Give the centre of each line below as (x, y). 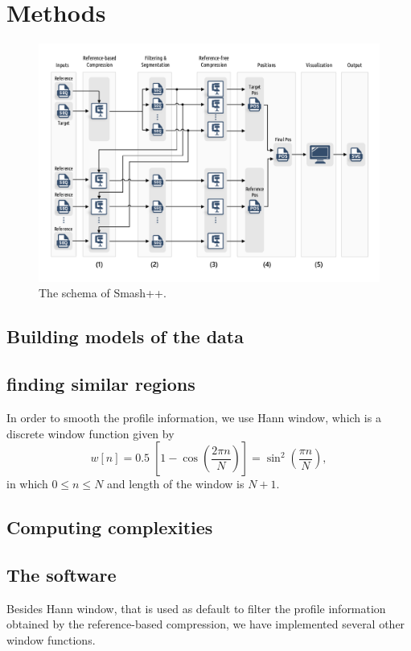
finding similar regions (101, 384)
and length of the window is (176, 484)
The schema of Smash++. (103, 293)
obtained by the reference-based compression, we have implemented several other (206, 624)
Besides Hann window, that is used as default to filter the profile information (196, 608)
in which (27, 484)
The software (62, 574)
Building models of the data (125, 336)
